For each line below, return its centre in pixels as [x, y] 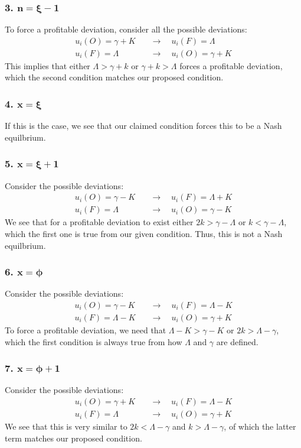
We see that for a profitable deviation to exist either [99, 222]
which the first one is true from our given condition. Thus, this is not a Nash [144, 233]
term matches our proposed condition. [73, 438]
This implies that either [48, 65]
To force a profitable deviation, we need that [86, 330]
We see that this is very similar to [66, 426]
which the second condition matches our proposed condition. [114, 77]
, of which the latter [260, 426]
